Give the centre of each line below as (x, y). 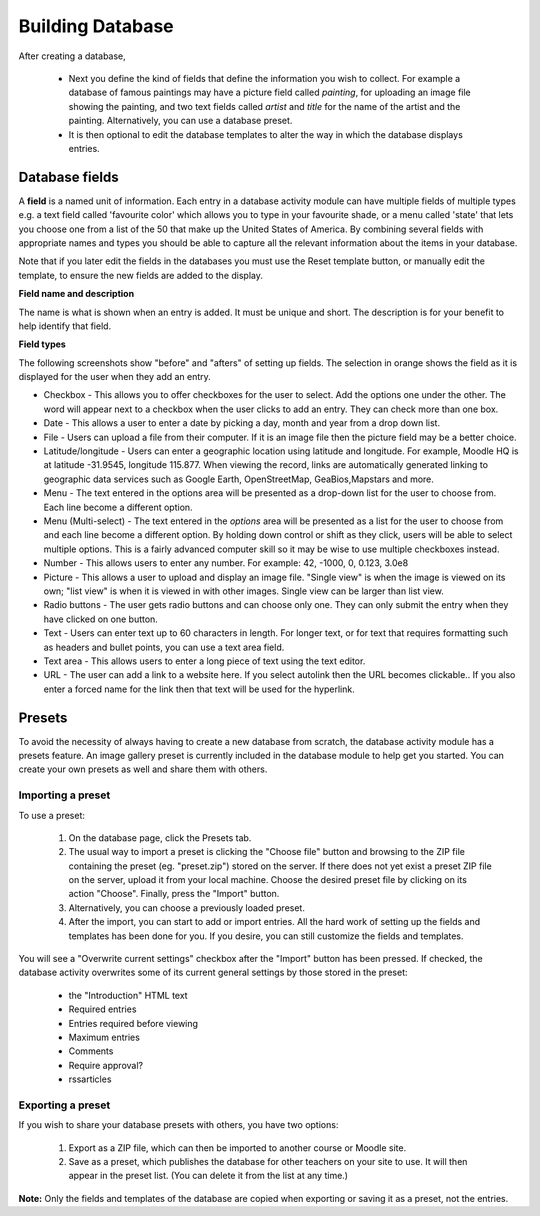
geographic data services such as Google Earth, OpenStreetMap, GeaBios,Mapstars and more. (239, 479)
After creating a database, (72, 56)
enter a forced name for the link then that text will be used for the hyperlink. (199, 689)
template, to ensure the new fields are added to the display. (141, 275)
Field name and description (76, 294)
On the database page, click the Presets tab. (160, 837)
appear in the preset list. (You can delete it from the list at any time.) (208, 1176)
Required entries (102, 1009)
